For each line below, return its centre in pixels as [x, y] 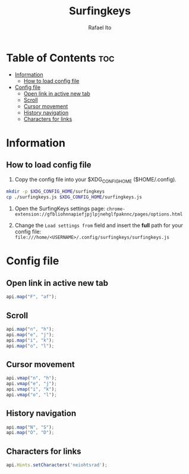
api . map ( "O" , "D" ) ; [30, 433]
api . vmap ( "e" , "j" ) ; [32, 384]
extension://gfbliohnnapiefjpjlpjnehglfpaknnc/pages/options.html [99, 214]
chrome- [116, 209]
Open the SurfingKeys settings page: [60, 209]
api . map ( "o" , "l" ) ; [30, 346]
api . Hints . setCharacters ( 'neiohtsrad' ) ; [57, 465]
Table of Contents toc [60, 58]
